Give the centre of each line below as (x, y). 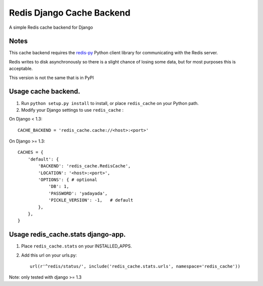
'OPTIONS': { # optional (68, 180)
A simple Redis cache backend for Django (51, 27)
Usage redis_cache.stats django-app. (67, 235)
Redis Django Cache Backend (70, 13)
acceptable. (21, 69)
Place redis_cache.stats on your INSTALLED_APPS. (77, 246)
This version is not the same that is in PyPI (52, 78)
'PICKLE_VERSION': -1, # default (91, 200)
